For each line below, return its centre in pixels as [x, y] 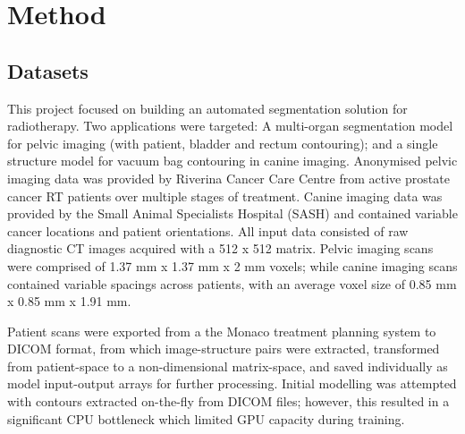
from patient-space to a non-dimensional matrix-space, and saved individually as [228, 366]
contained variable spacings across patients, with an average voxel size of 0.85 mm [232, 283]
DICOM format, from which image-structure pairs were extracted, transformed [224, 349]
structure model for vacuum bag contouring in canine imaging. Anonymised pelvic [232, 161]
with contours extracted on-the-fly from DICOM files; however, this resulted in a [228, 401]
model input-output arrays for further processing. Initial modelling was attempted [232, 383]
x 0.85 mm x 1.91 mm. [69, 301]
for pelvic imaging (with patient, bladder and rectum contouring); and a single [223, 143]
